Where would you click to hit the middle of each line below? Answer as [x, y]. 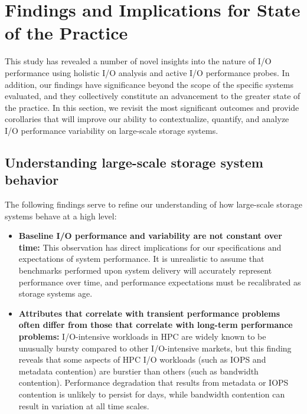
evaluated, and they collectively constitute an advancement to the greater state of [153, 96]
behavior [32, 180]
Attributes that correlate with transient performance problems [149, 313]
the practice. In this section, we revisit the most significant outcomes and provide [152, 107]
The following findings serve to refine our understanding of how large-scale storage [153, 204]
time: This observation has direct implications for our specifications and [150, 247]
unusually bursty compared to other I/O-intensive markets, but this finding [155, 348]
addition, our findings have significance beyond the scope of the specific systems [149, 84]
